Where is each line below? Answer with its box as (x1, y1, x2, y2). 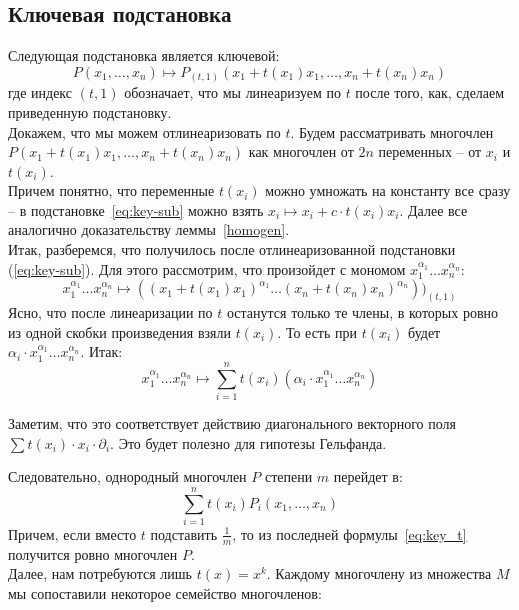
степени (264, 466, 313, 487)
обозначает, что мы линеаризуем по (124, 82, 341, 103)
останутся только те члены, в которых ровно (226, 302, 498, 323)
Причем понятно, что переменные (8, 180, 215, 201)
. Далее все (399, 199, 468, 220)
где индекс (8, 82, 73, 103)
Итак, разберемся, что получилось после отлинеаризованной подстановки (8, 239, 456, 260)
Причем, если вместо (8, 523, 137, 544)
